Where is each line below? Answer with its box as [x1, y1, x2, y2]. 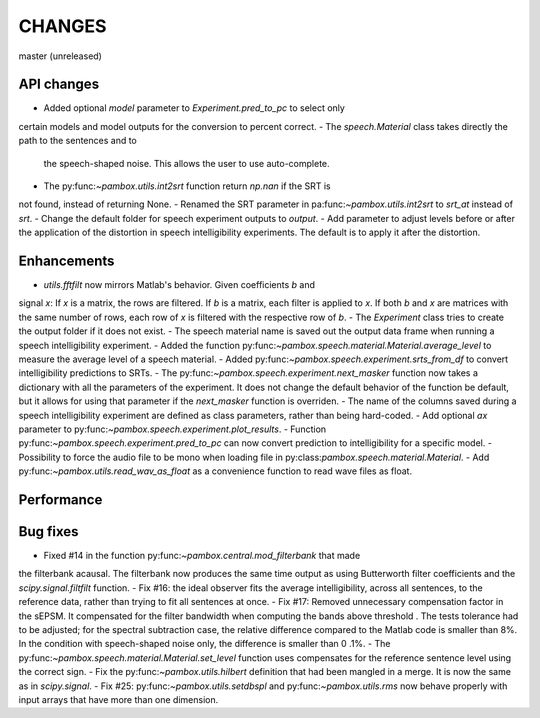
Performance [18, 491, 103, 508]
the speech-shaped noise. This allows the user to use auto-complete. [43, 157, 330, 169]
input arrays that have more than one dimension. [18, 694, 219, 705]
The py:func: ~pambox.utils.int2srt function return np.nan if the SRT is [43, 180, 331, 192]
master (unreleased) [18, 50, 102, 62]
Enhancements [18, 253, 115, 269]
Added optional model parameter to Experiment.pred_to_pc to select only [43, 102, 345, 114]
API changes [18, 76, 100, 93]
